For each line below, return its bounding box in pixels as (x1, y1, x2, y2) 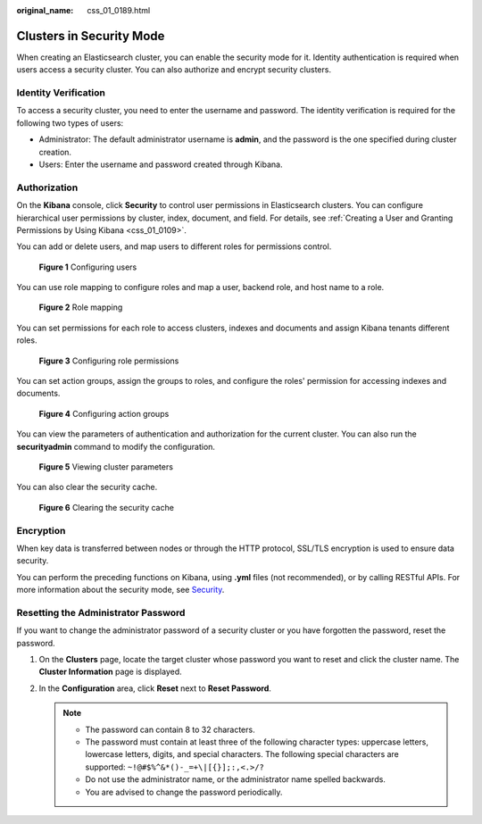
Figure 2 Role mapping (38, 302, 123, 312)
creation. (38, 146, 71, 157)
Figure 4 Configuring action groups (38, 408, 170, 419)
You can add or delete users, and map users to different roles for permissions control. (16, 241, 332, 252)
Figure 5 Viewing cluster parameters (38, 462, 174, 472)
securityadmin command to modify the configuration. (16, 441, 216, 452)
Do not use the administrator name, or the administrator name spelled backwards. (85, 774, 386, 785)
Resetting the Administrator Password (16, 606, 186, 619)
